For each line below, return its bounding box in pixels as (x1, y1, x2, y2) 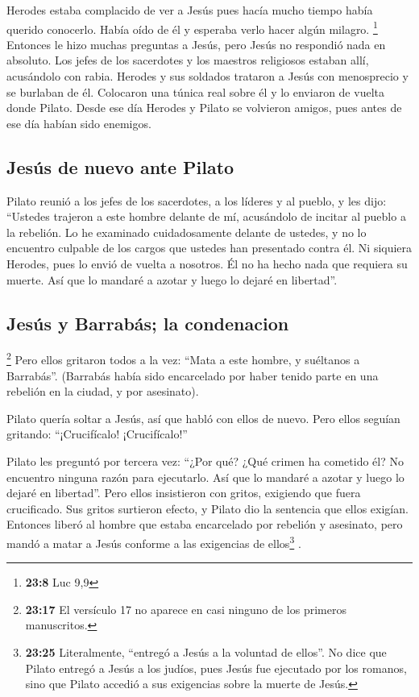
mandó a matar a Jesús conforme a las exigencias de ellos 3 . (6, 532, 301, 551)
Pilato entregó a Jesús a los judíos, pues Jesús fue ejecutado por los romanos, (25, 659, 407, 676)
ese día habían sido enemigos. (6, 114, 151, 131)
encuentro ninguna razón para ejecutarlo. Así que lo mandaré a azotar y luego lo (6, 468, 404, 485)
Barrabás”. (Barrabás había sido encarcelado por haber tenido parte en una (6, 367, 379, 384)
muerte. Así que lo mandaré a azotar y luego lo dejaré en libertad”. (6, 271, 338, 288)
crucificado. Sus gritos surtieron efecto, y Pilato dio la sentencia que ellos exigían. (6, 500, 409, 517)
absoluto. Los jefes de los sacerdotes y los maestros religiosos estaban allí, (6, 52, 369, 68)
